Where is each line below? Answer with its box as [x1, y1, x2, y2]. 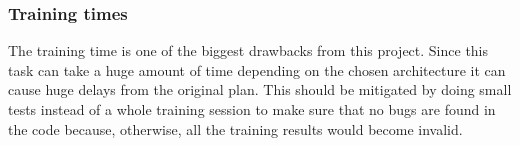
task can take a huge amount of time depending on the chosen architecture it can [8, 59, 506, 80]
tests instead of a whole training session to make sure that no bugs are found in [8, 99, 496, 119]
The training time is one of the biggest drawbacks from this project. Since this [8, 40, 489, 61]
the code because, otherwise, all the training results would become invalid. [8, 118, 463, 139]
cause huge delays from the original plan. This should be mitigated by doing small [8, 79, 512, 100]
